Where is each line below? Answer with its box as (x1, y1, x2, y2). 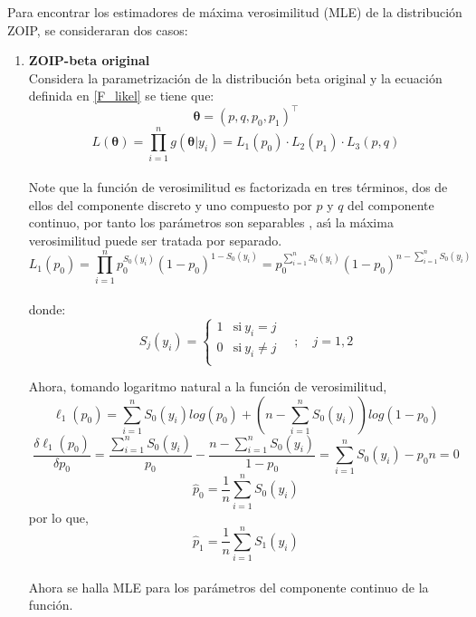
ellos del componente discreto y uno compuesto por (28, 195, 312, 214)
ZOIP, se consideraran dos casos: (7, 20, 188, 39)
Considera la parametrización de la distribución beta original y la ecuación (28, 68, 443, 87)
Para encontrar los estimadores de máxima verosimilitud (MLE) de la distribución (7, 3, 462, 21)
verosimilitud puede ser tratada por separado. (28, 230, 282, 249)
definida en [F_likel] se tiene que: (28, 86, 214, 105)
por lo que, (28, 507, 89, 526)
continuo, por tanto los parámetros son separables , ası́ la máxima (28, 213, 394, 232)
